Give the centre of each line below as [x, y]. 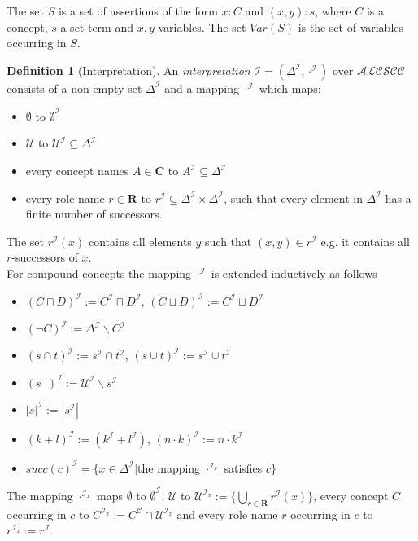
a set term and [97, 26]
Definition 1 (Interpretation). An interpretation [128, 70]
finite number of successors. [94, 214]
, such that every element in [293, 198]
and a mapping [202, 88]
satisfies [243, 467]
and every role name [227, 514]
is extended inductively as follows [294, 273]
